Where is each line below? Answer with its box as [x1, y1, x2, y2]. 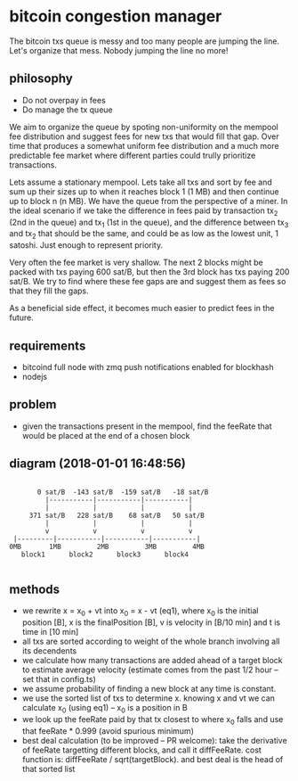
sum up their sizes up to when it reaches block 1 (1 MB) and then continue [9, 185, 280, 197]
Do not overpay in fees [21, 95, 107, 105]
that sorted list [21, 763, 76, 774]
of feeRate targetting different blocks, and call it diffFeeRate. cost [21, 744, 262, 755]
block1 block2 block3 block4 [20, 550, 189, 559]
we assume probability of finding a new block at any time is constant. [21, 684, 277, 695]
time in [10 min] [21, 627, 79, 637]
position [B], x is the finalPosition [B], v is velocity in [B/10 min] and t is [21, 617, 281, 628]
